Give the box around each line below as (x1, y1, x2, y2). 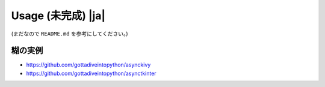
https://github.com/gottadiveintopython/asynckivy (26, 61, 151, 68)
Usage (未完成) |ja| (11, 9, 105, 22)
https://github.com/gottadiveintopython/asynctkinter (26, 70, 156, 77)
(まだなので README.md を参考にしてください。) (11, 30, 129, 37)
